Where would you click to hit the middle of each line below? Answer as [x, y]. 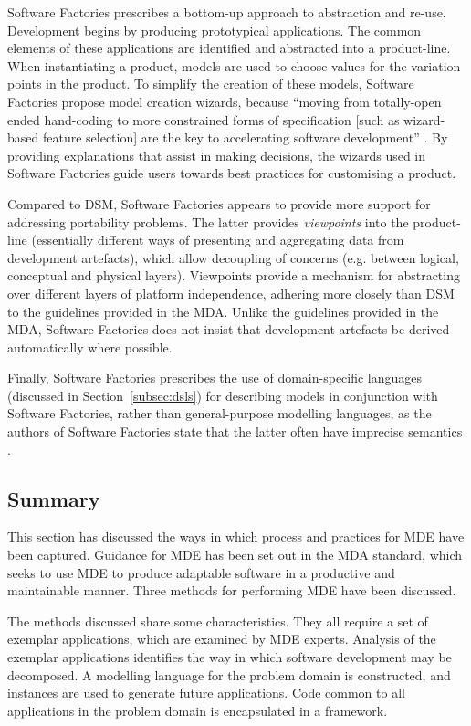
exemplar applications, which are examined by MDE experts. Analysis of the [222, 639]
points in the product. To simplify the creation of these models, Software [211, 84]
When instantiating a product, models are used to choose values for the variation [234, 65]
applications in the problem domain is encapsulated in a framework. [198, 710]
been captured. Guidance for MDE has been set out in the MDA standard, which [235, 555]
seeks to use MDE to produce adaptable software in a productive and [201, 572]
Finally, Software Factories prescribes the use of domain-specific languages [215, 378]
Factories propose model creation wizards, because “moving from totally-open [225, 101]
